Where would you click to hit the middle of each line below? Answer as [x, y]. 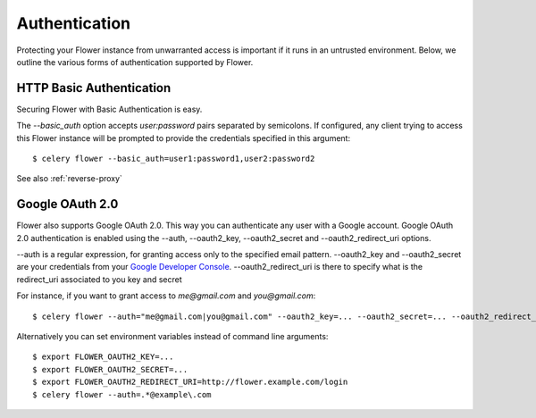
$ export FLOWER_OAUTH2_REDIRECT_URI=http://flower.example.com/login [190, 382]
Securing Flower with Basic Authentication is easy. [109, 109]
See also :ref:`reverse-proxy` [69, 179]
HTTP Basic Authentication [94, 88]
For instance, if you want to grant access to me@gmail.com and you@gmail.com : [166, 296]
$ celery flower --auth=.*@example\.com [122, 394]
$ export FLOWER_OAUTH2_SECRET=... [110, 369]
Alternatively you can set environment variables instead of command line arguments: [172, 337]
